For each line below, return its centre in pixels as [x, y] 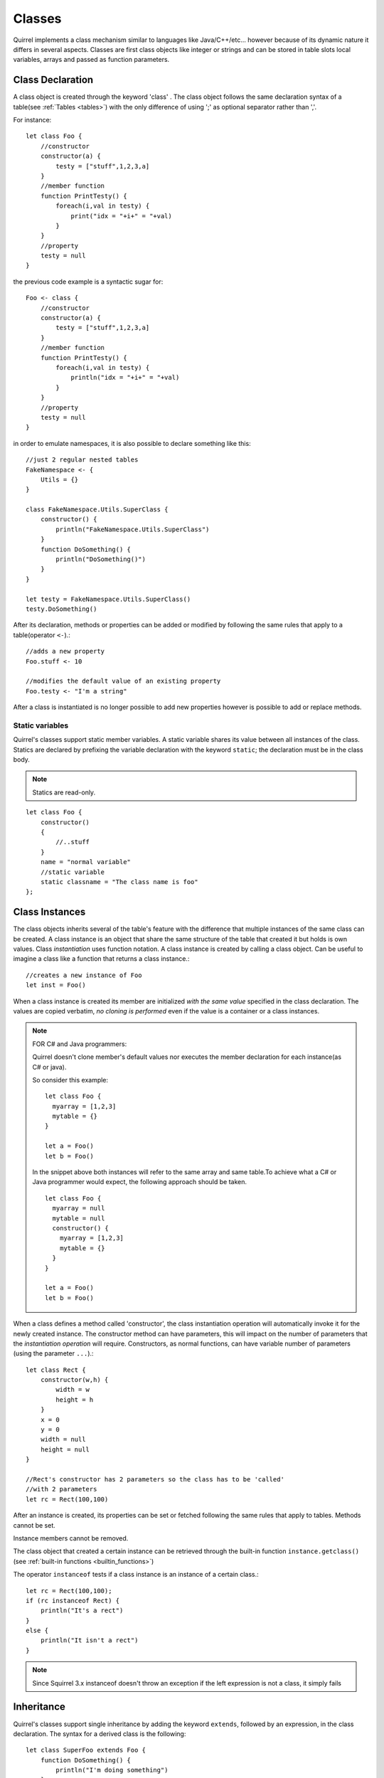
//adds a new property [65, 651]
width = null [63, 1439]
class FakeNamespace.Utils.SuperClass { [97, 510]
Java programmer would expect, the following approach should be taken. [140, 1182]
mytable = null [79, 1218]
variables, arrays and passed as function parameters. [91, 60]
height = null [65, 1449]
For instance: [32, 120]
